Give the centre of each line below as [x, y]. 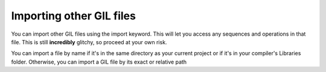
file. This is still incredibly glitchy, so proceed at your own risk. [89, 42]
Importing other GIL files [73, 16]
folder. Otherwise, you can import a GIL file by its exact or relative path [99, 62]
